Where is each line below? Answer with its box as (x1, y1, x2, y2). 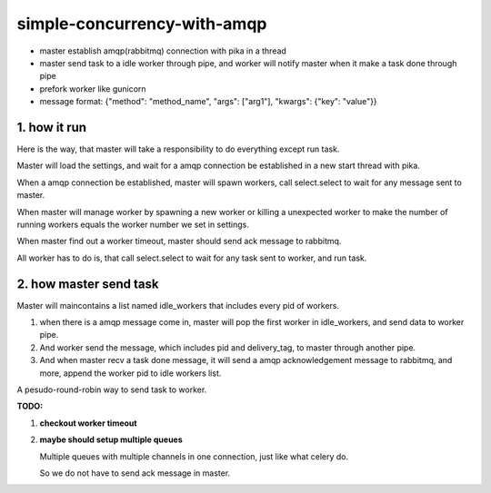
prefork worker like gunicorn (39, 83, 146, 94)
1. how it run (16, 119, 86, 135)
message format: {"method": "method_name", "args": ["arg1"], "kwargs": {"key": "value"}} (39, 96, 377, 107)
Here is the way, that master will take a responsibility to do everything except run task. (16, 143, 340, 154)
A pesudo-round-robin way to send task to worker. (16, 384, 207, 395)
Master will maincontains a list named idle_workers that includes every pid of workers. (16, 300, 340, 311)
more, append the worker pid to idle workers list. (39, 368, 222, 379)
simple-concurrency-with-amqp (16, 14, 267, 34)
